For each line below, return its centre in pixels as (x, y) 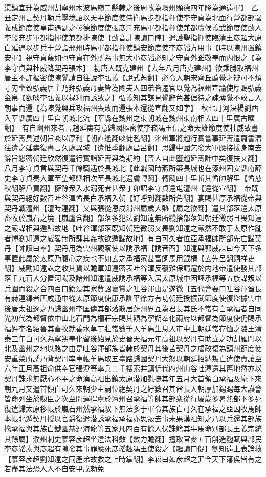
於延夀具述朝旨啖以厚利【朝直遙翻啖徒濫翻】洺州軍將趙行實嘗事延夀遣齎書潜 (133, 137)
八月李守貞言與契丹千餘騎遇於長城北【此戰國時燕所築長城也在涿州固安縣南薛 (133, 168)
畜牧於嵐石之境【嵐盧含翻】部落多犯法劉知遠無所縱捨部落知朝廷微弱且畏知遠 (133, 218)
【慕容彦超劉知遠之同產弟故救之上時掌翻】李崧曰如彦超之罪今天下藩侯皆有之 (133, 458)
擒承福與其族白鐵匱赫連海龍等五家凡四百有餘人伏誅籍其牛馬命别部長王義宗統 (133, 428)
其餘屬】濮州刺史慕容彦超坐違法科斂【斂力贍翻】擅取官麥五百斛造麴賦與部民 (133, 438)
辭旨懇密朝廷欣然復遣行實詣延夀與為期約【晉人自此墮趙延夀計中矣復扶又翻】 (133, 157)
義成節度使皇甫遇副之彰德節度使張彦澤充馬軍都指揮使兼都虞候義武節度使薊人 (133, 27)
